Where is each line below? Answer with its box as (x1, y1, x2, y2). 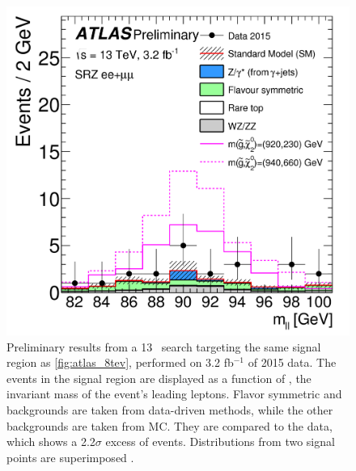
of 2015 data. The (248, 354, 337, 371)
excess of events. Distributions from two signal (105, 433, 335, 450)
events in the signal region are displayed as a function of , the (6, 369, 311, 386)
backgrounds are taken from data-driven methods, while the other (6, 401, 333, 418)
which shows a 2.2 (6, 433, 95, 450)
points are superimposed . (6, 448, 134, 465)
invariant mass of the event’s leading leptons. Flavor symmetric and (6, 385, 342, 402)
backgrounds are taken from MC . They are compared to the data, (6, 417, 333, 434)
